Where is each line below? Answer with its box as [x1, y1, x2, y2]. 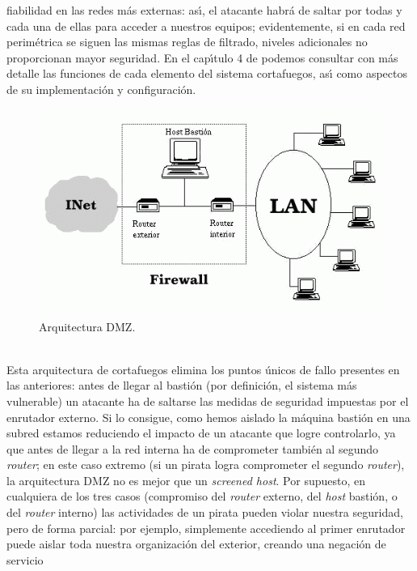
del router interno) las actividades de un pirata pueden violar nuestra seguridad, [6, 504, 403, 521]
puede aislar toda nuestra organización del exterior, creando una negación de [6, 535, 386, 552]
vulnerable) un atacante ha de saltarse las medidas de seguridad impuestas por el [6, 392, 409, 409]
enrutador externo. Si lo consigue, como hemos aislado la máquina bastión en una [6, 408, 411, 425]
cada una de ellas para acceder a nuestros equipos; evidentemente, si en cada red [6, 17, 406, 34]
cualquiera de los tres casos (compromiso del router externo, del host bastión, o [6, 488, 398, 505]
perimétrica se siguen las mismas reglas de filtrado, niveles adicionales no [6, 33, 368, 50]
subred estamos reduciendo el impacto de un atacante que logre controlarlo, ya [6, 424, 396, 441]
